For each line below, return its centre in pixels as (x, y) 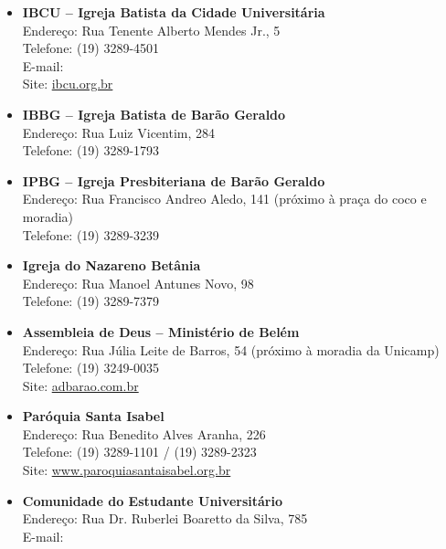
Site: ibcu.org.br (68, 84)
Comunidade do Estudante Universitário (152, 500)
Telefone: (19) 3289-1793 (91, 150)
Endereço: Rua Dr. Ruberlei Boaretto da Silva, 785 (165, 518)
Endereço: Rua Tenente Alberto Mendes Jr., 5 (151, 30)
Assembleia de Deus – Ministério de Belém (161, 331)
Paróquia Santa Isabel (93, 416)
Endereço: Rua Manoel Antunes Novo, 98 (138, 283)
